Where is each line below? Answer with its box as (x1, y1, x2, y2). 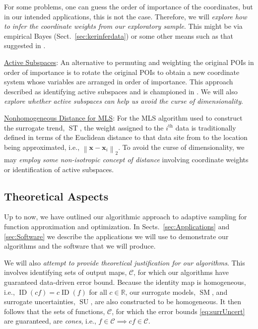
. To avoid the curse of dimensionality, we (118, 141, 245, 152)
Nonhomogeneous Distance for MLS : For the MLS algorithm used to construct (4, 112, 243, 123)
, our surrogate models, (125, 286, 196, 297)
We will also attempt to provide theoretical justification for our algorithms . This (4, 257, 245, 267)
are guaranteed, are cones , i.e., (4, 316, 96, 326)
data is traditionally (175, 122, 236, 132)
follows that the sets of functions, (4, 306, 105, 316)
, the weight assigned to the (79, 122, 164, 132)
